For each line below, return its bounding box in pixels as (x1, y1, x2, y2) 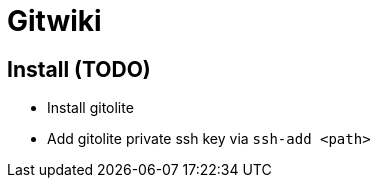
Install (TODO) (7, 56, 151, 82)
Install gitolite (47, 99, 134, 117)
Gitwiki (7, 4, 102, 38)
